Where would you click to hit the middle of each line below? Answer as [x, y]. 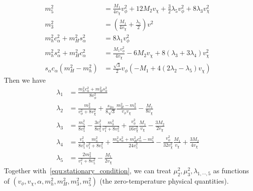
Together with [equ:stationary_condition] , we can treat [88, 171]
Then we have [25, 80]
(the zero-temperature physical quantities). [164, 180]
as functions [231, 171]
